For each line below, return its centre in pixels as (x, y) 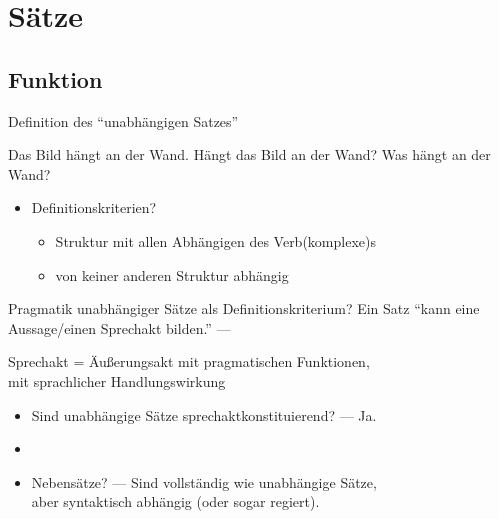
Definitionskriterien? (94, 207)
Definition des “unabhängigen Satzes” (123, 120)
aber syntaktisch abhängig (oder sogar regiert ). (175, 501)
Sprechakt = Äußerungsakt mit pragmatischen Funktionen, (189, 361)
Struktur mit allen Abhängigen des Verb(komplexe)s (215, 240)
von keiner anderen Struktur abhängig (172, 274)
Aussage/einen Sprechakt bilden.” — (119, 327)
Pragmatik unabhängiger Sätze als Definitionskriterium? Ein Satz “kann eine (244, 308)
